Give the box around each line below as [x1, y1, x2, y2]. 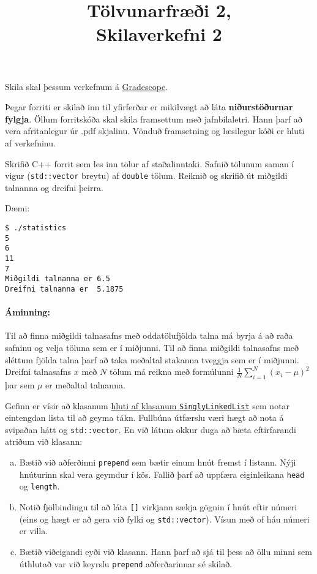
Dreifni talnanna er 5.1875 [5, 284, 124, 293]
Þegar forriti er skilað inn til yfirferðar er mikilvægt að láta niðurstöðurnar [5, 100, 293, 113]
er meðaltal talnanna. [45, 378, 125, 391]
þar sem [5, 378, 35, 391]
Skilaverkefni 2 [96, 21, 222, 47]
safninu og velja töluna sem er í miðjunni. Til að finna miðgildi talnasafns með [5, 341, 299, 353]
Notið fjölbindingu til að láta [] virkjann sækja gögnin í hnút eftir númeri [19, 500, 297, 513]
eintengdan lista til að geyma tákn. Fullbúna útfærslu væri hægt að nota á [5, 411, 284, 424]
